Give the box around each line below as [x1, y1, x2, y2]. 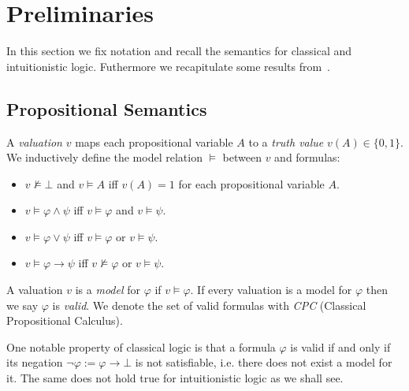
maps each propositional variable [75, 133, 233, 150]
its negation [6, 354, 63, 371]
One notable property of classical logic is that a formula [6, 338, 276, 355]
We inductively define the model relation [6, 149, 203, 166]
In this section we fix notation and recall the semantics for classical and [6, 43, 352, 59]
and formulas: [274, 149, 340, 166]
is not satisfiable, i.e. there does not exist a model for [135, 354, 392, 371]
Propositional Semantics [6, 96, 207, 121]
